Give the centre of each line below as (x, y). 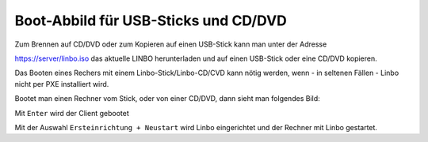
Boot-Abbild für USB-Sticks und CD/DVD (151, 21)
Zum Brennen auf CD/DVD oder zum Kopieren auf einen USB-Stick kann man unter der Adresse (171, 44)
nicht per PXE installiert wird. (62, 84)
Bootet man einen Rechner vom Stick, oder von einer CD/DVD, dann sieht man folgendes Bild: (167, 99)
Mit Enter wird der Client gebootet (72, 113)
